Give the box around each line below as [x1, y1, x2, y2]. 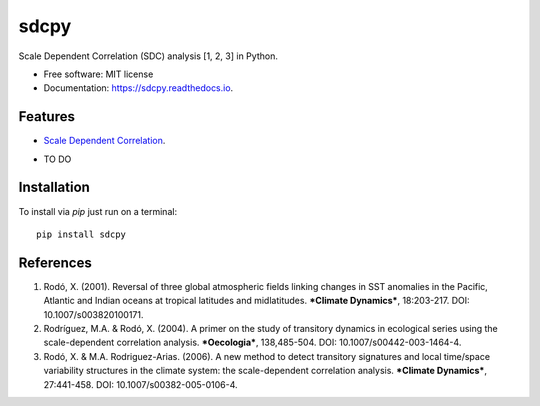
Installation [18, 179, 90, 196]
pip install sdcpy [36, 228, 127, 240]
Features [18, 108, 75, 125]
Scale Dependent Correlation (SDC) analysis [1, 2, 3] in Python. [18, 50, 279, 62]
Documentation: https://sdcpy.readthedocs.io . [43, 82, 234, 94]
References [18, 254, 92, 271]
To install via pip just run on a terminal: [18, 205, 178, 217]
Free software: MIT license [43, 68, 154, 80]
